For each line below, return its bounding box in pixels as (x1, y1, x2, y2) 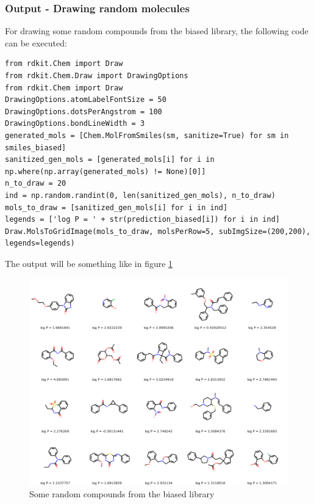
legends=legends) (5, 239, 75, 248)
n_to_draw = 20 (5, 179, 66, 188)
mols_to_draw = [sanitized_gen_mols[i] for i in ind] (5, 203, 228, 212)
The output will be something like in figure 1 (5, 257, 173, 269)
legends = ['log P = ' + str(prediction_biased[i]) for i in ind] (5, 215, 280, 224)
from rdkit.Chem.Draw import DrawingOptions (5, 71, 188, 80)
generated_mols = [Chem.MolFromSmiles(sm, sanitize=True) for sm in (5, 131, 289, 140)
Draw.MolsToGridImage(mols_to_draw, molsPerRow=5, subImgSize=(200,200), (5, 227, 311, 236)
